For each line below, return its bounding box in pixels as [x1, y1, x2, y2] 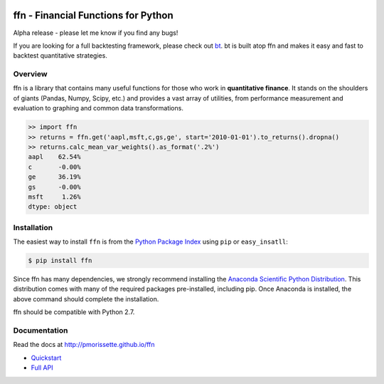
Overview [13, 69, 48, 79]
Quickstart [31, 353, 62, 362]
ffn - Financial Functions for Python [13, 9, 174, 21]
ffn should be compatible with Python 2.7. [13, 308, 135, 316]
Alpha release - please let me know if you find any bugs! [13, 28, 178, 37]
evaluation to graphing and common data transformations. [13, 104, 184, 113]
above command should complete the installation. [13, 294, 159, 303]
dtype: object [28, 203, 78, 211]
